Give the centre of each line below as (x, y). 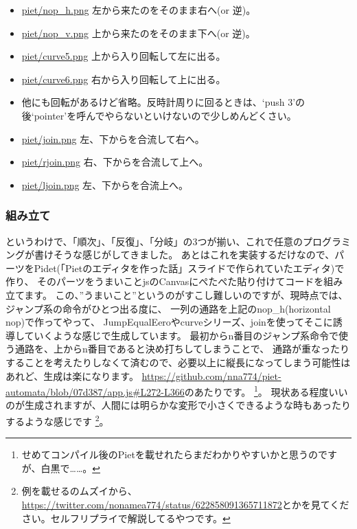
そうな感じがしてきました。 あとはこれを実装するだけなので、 (194, 255)
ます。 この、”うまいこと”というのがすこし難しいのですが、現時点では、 (186, 294)
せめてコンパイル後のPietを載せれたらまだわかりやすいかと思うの (170, 454)
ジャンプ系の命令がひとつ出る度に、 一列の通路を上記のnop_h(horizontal (168, 308)
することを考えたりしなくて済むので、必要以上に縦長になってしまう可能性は (178, 362)
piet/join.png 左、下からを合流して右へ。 (113, 138)
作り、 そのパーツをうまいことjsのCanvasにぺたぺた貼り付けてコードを (165, 281)
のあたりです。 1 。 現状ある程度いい (266, 391)
